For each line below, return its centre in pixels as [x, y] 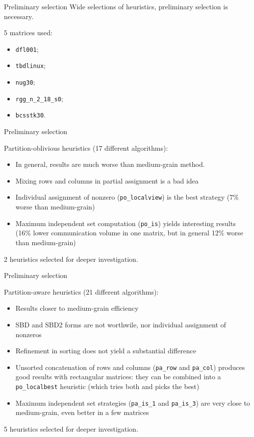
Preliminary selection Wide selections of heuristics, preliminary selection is [116, 6]
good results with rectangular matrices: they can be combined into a [118, 377]
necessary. [19, 16]
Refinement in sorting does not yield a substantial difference [106, 351]
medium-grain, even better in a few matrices [82, 412]
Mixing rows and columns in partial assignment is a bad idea [107, 180]
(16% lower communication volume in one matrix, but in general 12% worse [129, 233]
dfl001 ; [27, 49]
